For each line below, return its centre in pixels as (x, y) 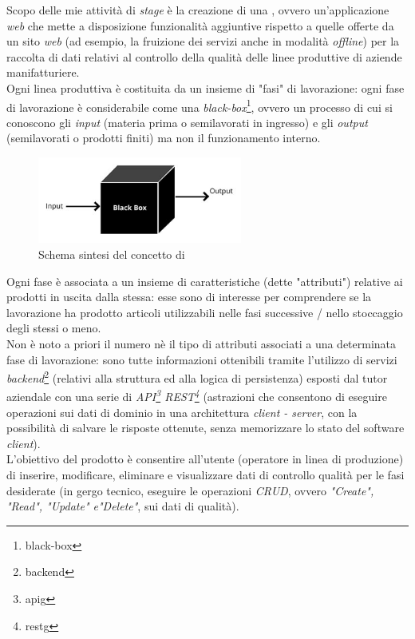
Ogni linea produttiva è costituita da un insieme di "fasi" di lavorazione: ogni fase (206, 87)
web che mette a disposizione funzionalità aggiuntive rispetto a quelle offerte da (200, 25)
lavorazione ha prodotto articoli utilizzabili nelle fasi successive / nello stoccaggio (205, 312)
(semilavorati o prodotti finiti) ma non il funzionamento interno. (164, 138)
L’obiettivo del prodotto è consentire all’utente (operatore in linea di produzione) (205, 459)
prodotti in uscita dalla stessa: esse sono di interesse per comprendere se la (189, 297)
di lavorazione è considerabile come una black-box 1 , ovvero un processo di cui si (200, 105)
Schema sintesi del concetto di (112, 254)
